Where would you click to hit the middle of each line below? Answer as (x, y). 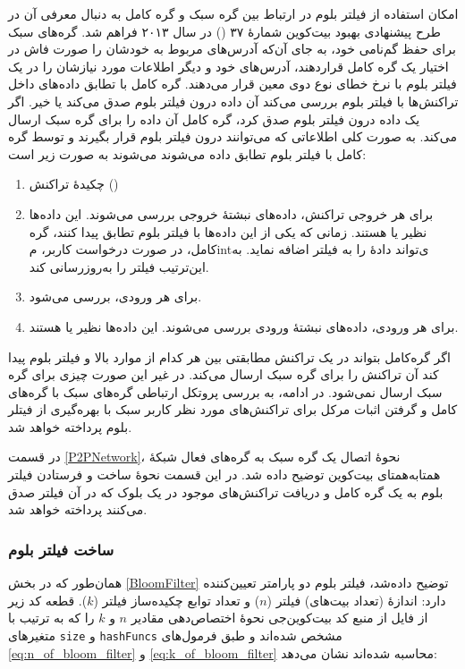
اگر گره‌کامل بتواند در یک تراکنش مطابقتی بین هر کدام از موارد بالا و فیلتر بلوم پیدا (229, 356)
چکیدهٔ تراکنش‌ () (74, 184)
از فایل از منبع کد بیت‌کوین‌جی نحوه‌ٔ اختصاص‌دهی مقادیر (279, 618)
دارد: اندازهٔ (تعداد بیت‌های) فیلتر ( (356, 600)
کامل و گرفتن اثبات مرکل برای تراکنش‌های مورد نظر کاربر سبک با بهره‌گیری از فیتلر (233, 409)
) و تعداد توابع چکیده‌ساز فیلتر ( (177, 600)
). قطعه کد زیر (48, 600)
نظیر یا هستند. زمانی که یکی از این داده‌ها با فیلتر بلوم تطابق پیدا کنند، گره (228, 231)
